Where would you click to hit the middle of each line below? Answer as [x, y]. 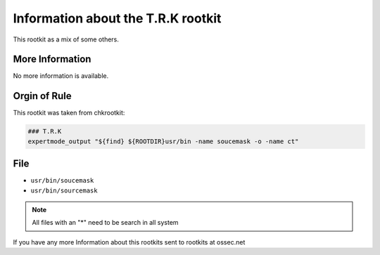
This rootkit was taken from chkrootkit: [69, 113]
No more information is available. [61, 76]
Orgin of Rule [42, 96]
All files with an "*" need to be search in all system [105, 223]
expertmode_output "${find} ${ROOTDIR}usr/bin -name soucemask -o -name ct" [163, 141]
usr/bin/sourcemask [64, 190]
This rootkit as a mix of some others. [66, 39]
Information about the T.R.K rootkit [117, 18]
